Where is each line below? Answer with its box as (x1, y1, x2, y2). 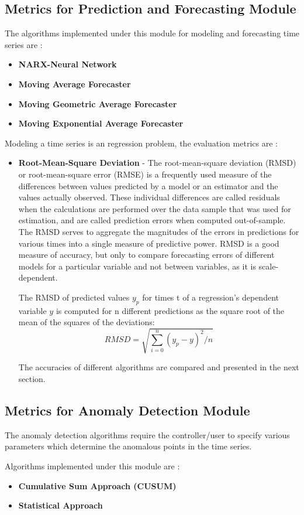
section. (18, 373, 46, 385)
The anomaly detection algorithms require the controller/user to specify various (5, 428, 290, 441)
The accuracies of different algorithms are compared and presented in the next (18, 361, 299, 373)
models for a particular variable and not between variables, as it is (18, 260, 256, 272)
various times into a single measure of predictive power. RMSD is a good (18, 237, 279, 249)
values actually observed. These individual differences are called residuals (18, 191, 280, 203)
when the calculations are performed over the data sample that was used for (18, 202, 291, 214)
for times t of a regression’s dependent (142, 291, 279, 303)
